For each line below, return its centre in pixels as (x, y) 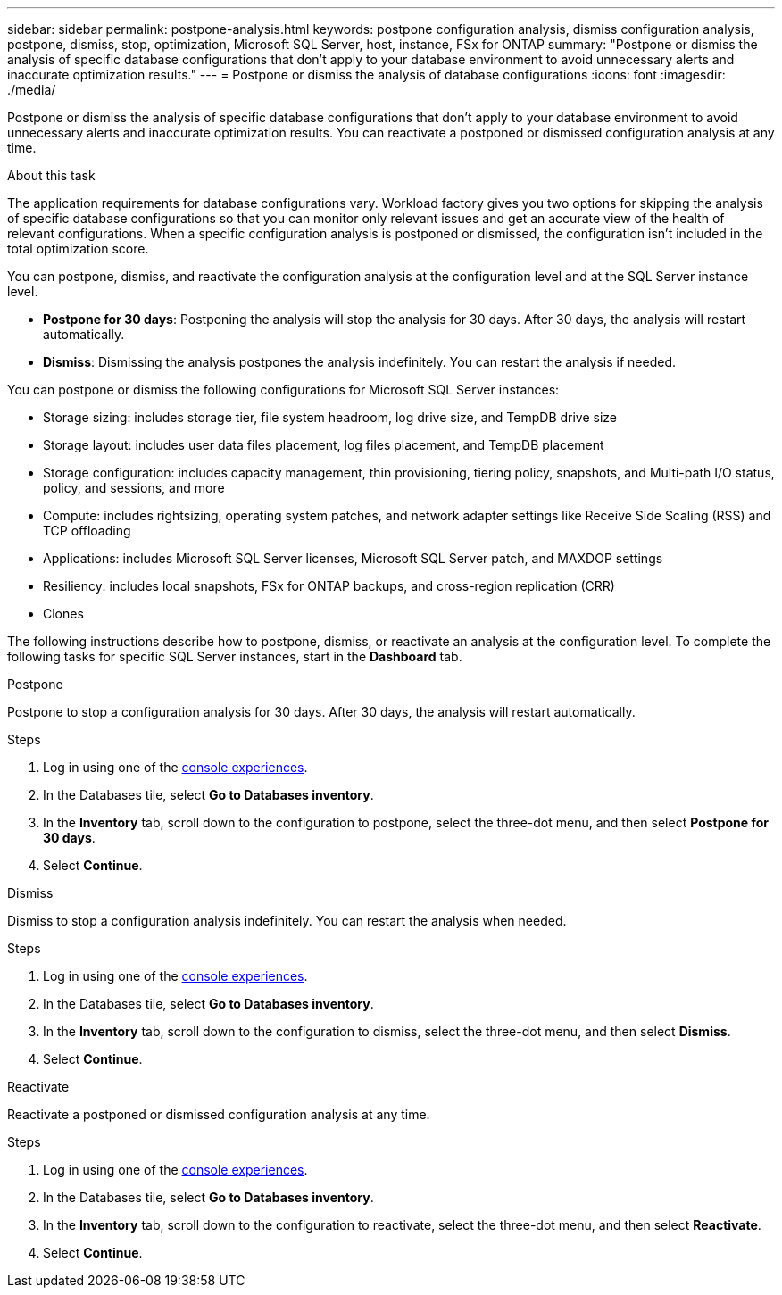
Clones (63, 614)
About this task (51, 175)
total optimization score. (78, 249)
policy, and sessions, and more (134, 488)
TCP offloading (87, 531)
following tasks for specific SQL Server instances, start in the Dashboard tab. (235, 656)
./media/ (32, 90)
